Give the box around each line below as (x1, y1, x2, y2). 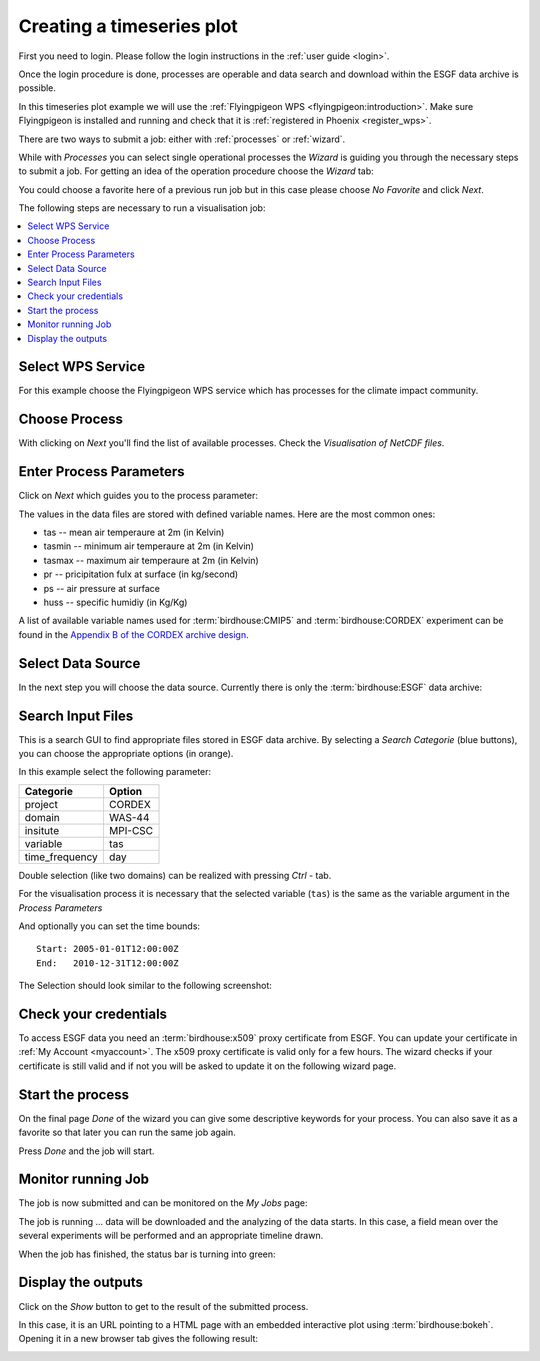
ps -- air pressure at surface (43, 582, 160, 594)
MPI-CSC (108, 823, 154, 837)
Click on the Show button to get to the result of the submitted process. (18, 1300, 309, 1312)
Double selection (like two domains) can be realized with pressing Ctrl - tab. (18, 869, 332, 881)
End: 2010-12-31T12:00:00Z (36, 957, 179, 969)
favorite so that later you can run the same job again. (18, 1126, 237, 1139)
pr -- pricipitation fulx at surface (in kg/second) (43, 568, 239, 580)
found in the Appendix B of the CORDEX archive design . (18, 628, 249, 640)
